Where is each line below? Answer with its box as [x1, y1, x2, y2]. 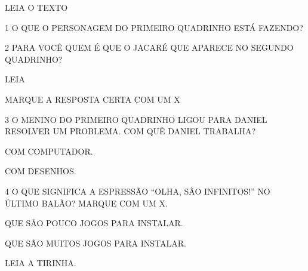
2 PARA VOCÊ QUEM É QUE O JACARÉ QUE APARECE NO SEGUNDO [5, 41, 294, 54]
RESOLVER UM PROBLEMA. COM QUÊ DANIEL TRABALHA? [5, 125, 256, 137]
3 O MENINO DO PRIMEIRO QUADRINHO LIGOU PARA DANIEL [5, 113, 267, 125]
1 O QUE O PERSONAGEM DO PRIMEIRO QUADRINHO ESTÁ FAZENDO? [5, 21, 303, 33]
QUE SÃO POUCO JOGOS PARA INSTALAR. [5, 217, 183, 229]
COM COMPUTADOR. [5, 144, 93, 157]
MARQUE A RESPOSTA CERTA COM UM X [5, 93, 180, 105]
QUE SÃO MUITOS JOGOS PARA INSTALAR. [5, 236, 186, 249]
